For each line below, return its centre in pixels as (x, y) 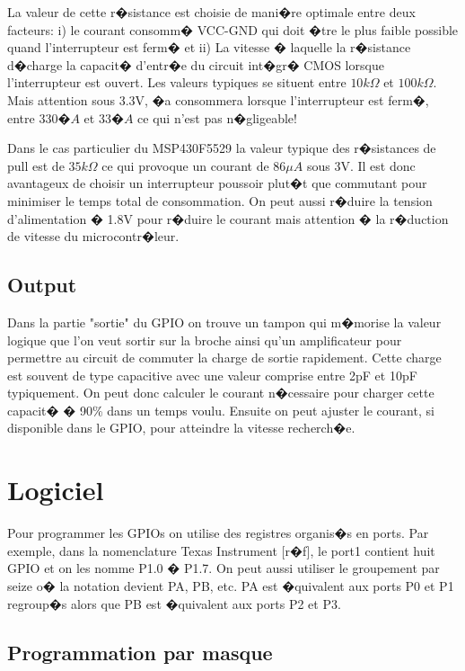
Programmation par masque (140, 652)
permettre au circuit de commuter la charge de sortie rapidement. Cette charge (224, 358)
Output (42, 285)
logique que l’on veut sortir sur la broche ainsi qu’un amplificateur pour (205, 340)
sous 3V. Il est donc (361, 165)
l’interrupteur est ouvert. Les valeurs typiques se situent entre (177, 82)
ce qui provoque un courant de (185, 165)
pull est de (36, 165)
